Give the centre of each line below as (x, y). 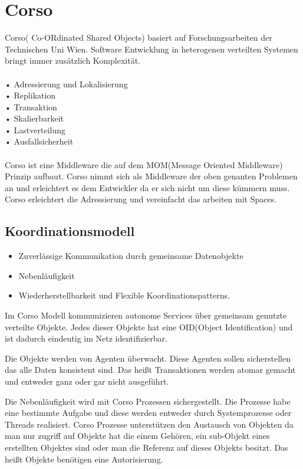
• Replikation (30, 95)
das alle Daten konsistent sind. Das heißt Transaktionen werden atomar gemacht (150, 370)
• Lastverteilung (35, 129)
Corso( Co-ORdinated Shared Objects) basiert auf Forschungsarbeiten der (139, 37)
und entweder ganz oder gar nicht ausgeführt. (87, 381)
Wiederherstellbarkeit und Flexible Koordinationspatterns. (124, 295)
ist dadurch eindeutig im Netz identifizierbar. (86, 338)
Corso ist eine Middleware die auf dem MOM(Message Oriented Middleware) (144, 164)
